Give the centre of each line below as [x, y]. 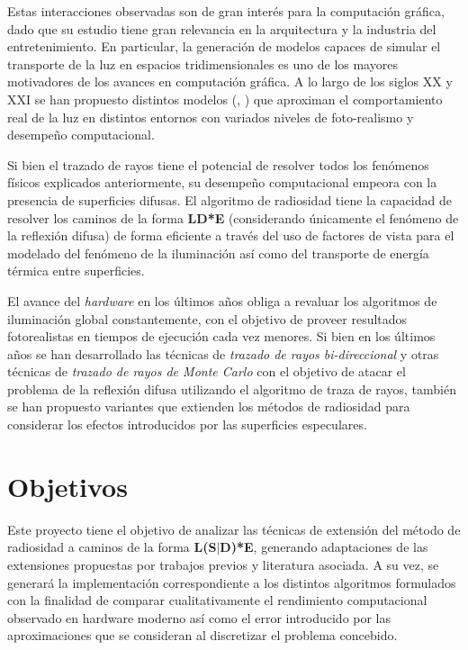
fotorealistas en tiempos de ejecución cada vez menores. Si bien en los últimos [221, 336]
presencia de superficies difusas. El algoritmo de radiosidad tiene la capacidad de [229, 199]
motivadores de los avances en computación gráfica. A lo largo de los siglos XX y [230, 81]
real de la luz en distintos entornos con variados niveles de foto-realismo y [211, 117]
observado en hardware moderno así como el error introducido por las [199, 617]
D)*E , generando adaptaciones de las [324, 547]
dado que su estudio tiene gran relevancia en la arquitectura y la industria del [222, 28]
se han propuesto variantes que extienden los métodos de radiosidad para [209, 406]
